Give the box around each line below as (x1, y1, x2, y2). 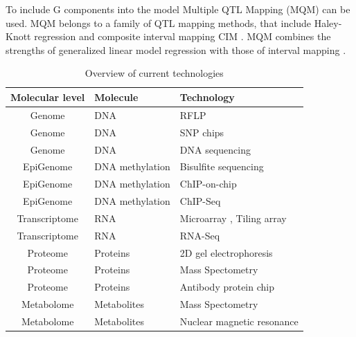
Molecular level (10, 89, 85, 104)
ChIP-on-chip (179, 176, 237, 191)
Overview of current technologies (84, 66, 224, 80)
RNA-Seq (179, 228, 220, 242)
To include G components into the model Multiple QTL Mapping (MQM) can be (6, 2, 350, 16)
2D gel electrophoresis (179, 245, 273, 259)
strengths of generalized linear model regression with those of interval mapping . (6, 42, 346, 57)
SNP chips (179, 125, 224, 139)
